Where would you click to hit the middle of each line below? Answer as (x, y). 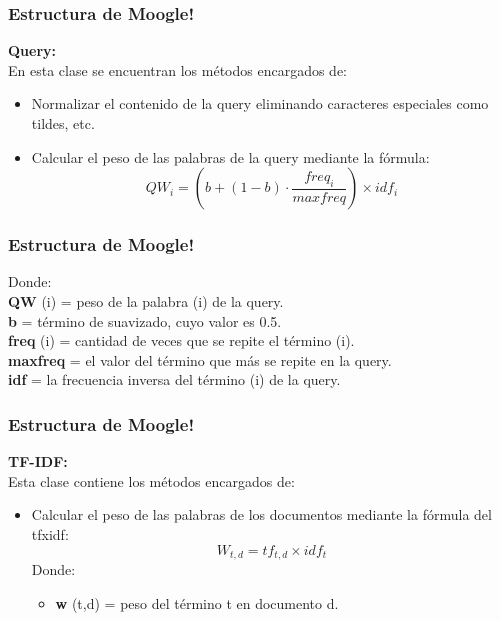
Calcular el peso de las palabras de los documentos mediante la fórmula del (261, 514)
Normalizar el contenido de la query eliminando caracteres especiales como (260, 103)
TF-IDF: (38, 461)
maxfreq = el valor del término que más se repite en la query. (200, 359)
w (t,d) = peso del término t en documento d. (197, 602)
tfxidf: (50, 533)
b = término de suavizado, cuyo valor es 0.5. (145, 320)
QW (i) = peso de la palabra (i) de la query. (146, 301)
